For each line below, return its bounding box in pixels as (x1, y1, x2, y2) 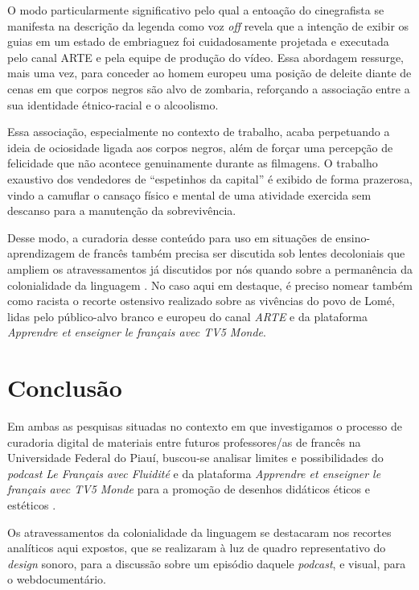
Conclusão (7, 371, 122, 404)
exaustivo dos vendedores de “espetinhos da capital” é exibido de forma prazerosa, (7, 170, 413, 187)
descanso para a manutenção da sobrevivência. (7, 202, 236, 219)
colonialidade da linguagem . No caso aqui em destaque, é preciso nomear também (7, 276, 413, 293)
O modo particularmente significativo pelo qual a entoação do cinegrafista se (7, 2, 384, 18)
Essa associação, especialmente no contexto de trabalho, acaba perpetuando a (7, 123, 390, 140)
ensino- (335, 229, 371, 245)
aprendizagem (7, 245, 76, 262)
